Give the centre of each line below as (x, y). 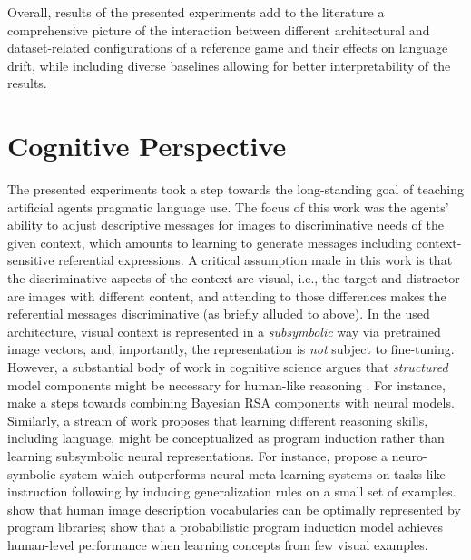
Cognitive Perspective (147, 146)
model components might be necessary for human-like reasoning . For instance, (226, 384)
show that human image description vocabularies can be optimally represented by (234, 509)
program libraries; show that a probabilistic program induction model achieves (226, 527)
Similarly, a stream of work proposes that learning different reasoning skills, (218, 420)
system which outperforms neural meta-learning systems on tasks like (253, 473)
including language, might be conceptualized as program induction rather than (226, 438)
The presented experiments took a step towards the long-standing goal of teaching (235, 189)
